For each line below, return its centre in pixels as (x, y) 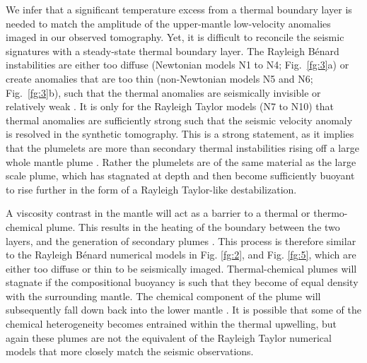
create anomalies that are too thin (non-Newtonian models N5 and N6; (159, 78)
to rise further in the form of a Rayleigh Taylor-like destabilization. (151, 189)
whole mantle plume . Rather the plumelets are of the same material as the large (181, 161)
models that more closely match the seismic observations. (130, 351)
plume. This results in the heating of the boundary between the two (193, 226)
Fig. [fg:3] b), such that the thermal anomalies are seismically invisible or (163, 92)
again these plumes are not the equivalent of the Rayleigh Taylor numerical (169, 337)
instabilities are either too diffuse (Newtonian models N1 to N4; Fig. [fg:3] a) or (177, 65)
